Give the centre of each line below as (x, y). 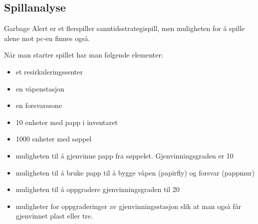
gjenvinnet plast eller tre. (54, 216)
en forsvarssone (39, 105)
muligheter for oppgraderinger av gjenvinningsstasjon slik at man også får (129, 206)
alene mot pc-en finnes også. (47, 38)
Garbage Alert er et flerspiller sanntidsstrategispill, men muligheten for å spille (125, 28)
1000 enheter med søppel (54, 139)
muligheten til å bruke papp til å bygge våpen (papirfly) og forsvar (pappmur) (135, 172)
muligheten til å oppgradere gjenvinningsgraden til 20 (98, 189)
